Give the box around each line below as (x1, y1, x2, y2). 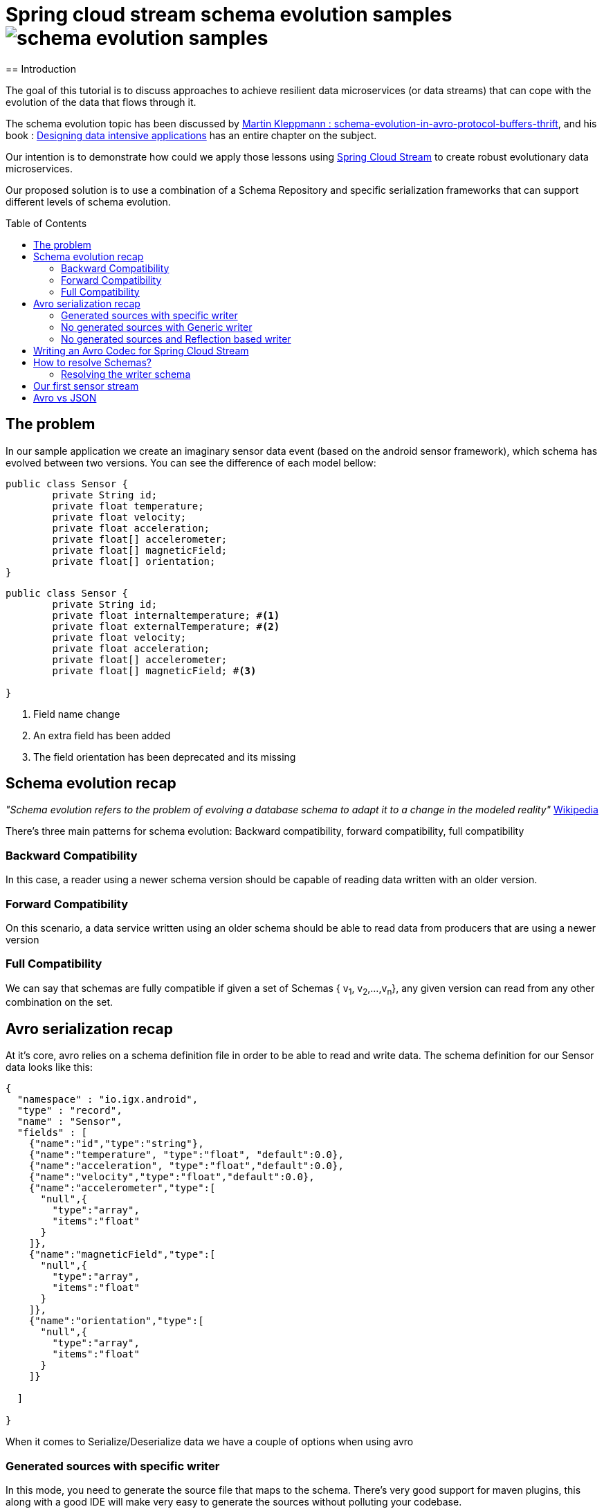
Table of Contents (6, 217, 87, 229)
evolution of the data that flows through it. (6, 96, 196, 108)
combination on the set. (6, 996, 113, 1009)
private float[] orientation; (52, 555, 216, 567)
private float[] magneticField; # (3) (52, 665, 257, 676)
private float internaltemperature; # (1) (52, 609, 280, 621)
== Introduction (6, 62, 76, 75)
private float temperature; (52, 500, 204, 512)
